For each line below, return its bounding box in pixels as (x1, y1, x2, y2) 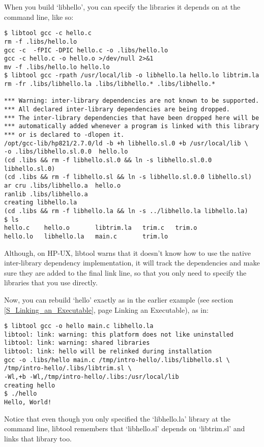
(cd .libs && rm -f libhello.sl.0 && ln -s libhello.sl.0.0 (4, 157, 212, 164)
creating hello (4, 381, 55, 389)
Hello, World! (4, 399, 52, 406)
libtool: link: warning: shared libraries (4, 339, 150, 347)
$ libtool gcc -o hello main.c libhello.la (4, 322, 154, 330)
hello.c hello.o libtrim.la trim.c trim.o (4, 224, 197, 232)
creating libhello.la (4, 199, 77, 206)
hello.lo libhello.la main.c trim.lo (4, 232, 168, 240)
